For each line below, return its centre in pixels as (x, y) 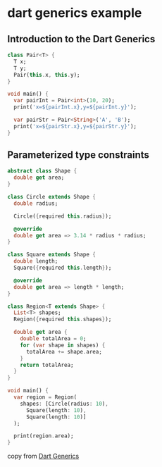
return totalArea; (47, 365)
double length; (36, 261)
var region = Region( (45, 397)
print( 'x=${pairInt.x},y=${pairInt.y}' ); (75, 107)
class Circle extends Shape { (52, 197)
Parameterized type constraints (79, 155)
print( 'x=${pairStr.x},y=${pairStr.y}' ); (75, 126)
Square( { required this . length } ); (63, 268)
